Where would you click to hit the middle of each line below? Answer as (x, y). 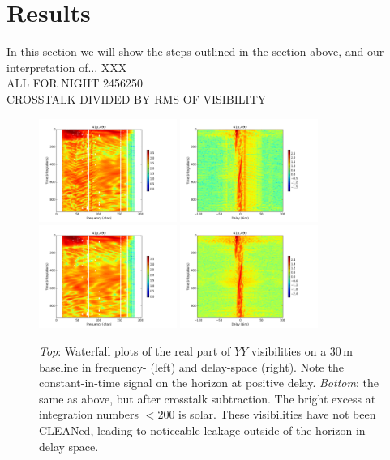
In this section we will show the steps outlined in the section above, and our (195, 51)
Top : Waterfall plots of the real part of (135, 351)
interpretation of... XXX (67, 67)
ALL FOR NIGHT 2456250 (75, 83)
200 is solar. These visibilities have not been (267, 414)
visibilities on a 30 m (302, 351)
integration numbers (89, 414)
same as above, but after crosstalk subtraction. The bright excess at (208, 398)
